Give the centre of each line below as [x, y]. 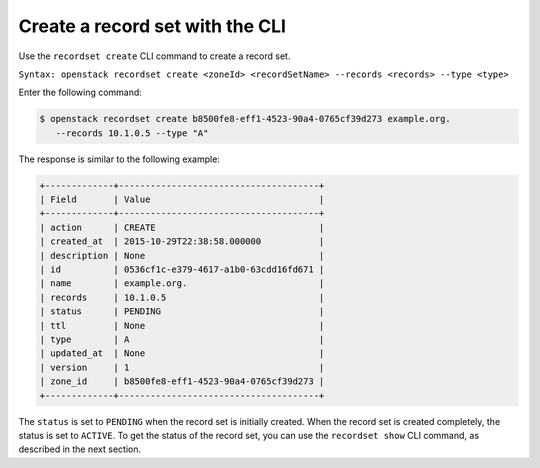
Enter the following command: [80, 92]
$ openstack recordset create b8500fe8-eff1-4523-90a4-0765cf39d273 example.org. [245, 119]
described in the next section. [80, 449]
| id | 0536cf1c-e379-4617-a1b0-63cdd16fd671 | [182, 269]
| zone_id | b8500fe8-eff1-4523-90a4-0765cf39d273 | [182, 381]
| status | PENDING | [182, 311]
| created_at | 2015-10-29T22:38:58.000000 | [182, 241]
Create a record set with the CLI [152, 26]
